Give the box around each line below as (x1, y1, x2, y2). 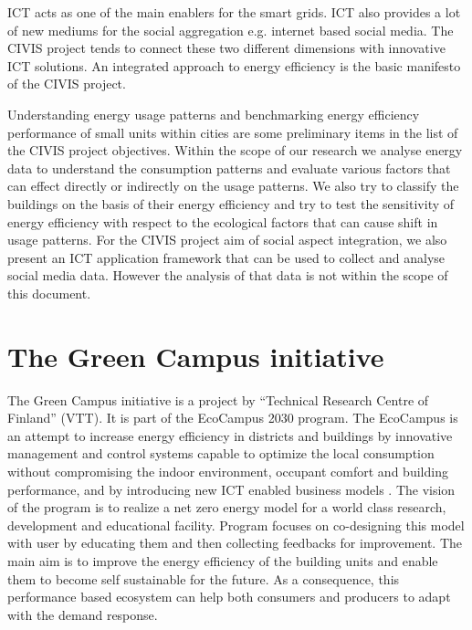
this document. (7, 283, 91, 302)
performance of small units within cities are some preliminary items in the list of (7, 122, 458, 142)
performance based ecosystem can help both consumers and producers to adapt (7, 587, 451, 606)
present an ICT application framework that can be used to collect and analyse (7, 247, 446, 267)
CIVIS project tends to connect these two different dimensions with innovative (7, 38, 446, 58)
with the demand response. (7, 604, 158, 624)
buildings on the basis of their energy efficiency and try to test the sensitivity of (7, 194, 455, 213)
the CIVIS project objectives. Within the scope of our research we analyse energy (7, 141, 463, 160)
